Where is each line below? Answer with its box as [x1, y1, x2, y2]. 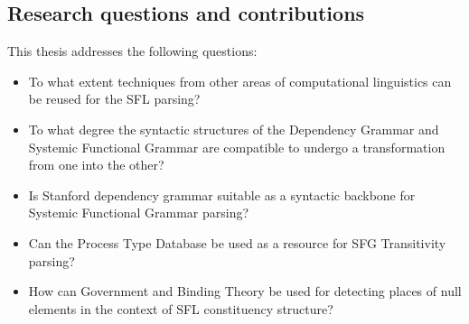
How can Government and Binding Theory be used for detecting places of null [28, 282, 462, 301]
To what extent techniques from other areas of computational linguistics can [28, 71, 452, 90]
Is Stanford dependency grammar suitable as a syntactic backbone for [28, 185, 416, 204]
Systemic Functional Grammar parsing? [28, 203, 249, 222]
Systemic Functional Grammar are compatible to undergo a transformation [28, 137, 446, 156]
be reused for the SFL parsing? [28, 89, 201, 108]
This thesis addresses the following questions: [7, 42, 258, 60]
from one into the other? [28, 155, 164, 174]
